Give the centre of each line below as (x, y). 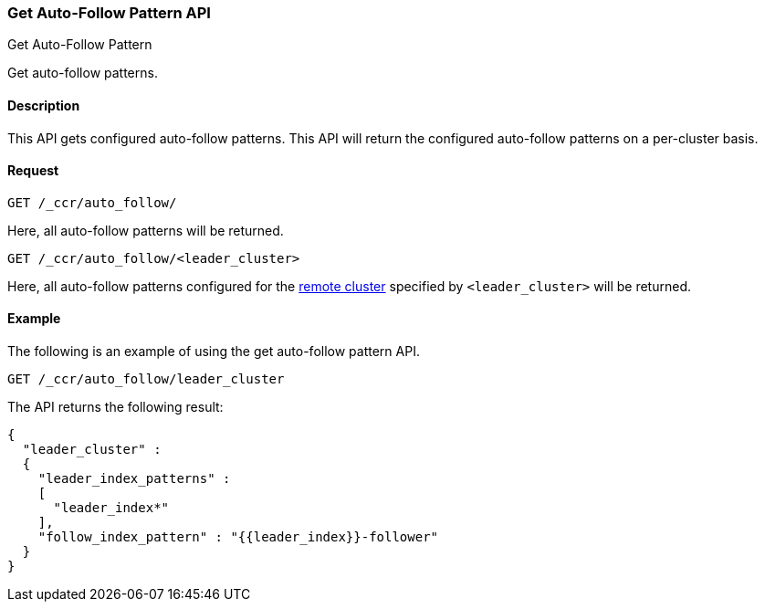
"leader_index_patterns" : (134, 479)
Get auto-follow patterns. (83, 73)
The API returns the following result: (115, 407)
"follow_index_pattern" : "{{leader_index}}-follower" (238, 537)
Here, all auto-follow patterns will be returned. (146, 230)
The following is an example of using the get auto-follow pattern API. (214, 352)
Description (44, 105)
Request (33, 171)
